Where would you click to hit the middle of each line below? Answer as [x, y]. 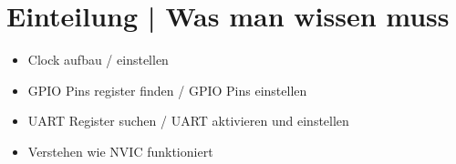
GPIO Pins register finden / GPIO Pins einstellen [167, 90]
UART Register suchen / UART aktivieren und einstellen [188, 121]
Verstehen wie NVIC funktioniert [120, 151]
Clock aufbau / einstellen [98, 60]
